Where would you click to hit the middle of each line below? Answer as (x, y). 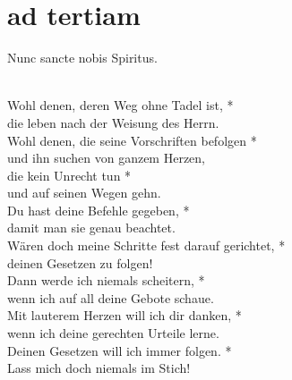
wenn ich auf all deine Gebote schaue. (111, 297)
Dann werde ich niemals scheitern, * (106, 280)
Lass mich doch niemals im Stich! (99, 368)
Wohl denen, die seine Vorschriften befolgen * (132, 140)
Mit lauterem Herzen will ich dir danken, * (125, 315)
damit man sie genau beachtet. (91, 228)
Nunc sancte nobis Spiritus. (82, 58)
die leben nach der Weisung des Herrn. (113, 122)
